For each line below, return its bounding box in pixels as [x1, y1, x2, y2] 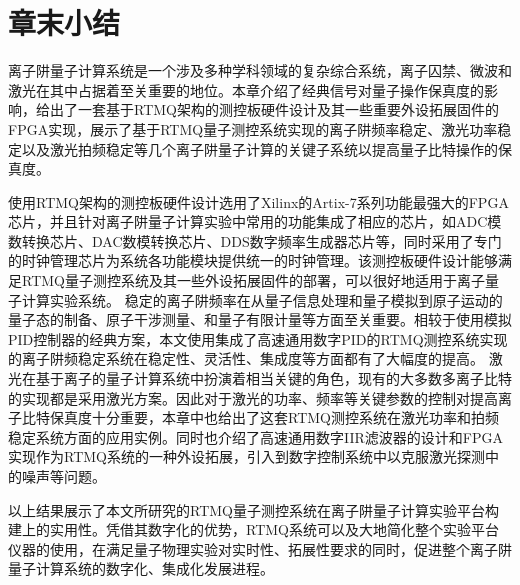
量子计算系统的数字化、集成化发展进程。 [8, 558, 274, 579]
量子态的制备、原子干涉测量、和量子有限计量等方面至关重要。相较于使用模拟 [8, 309, 512, 330]
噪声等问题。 [21, 466, 106, 486]
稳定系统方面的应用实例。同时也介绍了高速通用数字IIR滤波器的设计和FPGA [8, 426, 503, 447]
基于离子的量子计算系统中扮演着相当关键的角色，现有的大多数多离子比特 [35, 368, 512, 389]
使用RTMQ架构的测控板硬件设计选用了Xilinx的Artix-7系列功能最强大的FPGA [8, 191, 509, 212]
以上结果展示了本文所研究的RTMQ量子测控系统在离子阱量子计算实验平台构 [8, 499, 499, 520]
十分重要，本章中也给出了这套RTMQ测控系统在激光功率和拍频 [91, 407, 499, 428]
